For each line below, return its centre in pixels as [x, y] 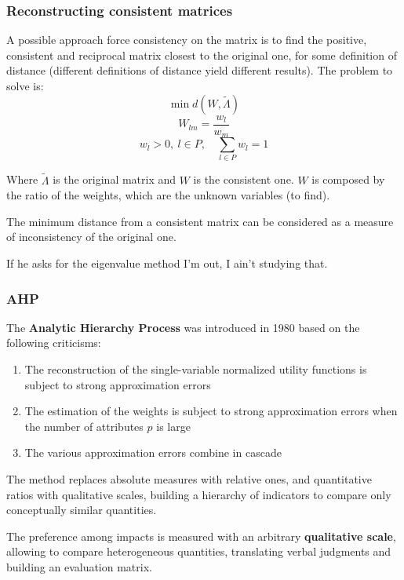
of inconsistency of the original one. [91, 237]
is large [173, 426]
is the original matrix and [115, 179]
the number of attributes [84, 426]
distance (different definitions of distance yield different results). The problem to [200, 70]
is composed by [348, 179]
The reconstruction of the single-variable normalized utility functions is [196, 369]
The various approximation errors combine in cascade [153, 452]
